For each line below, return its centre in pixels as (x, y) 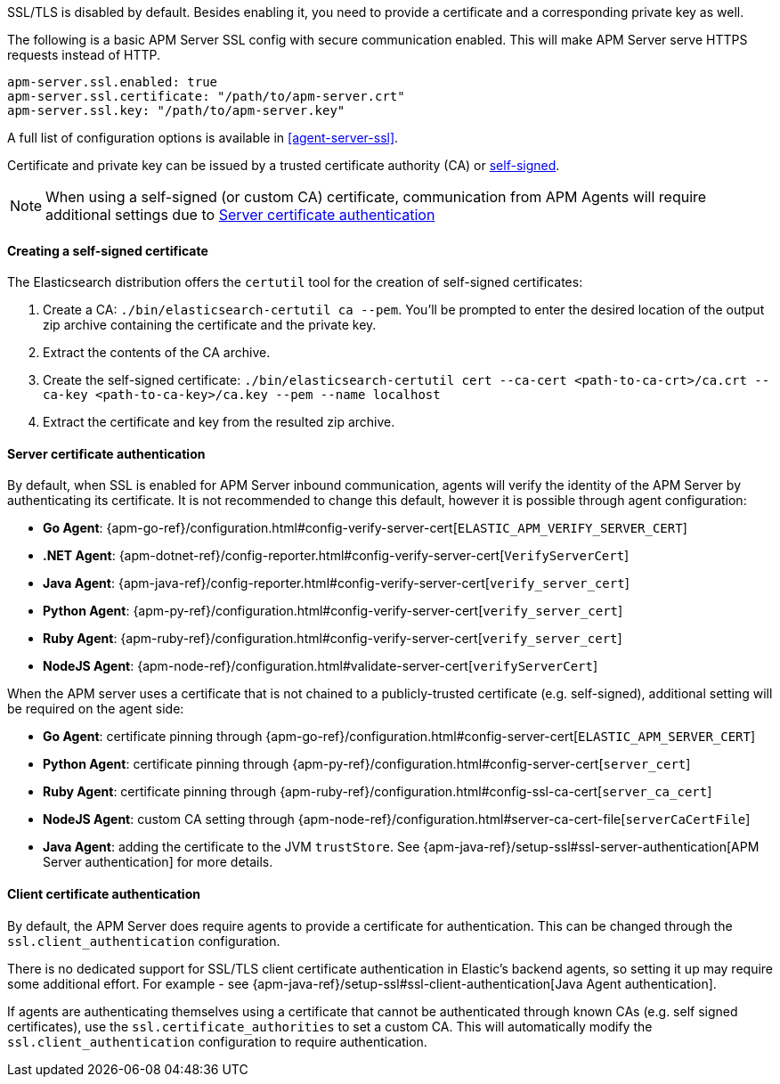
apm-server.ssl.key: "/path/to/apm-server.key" (176, 110)
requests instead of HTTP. (84, 55)
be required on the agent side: (96, 709)
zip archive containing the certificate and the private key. (210, 325)
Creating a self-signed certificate (108, 250)
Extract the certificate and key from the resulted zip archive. (219, 422)
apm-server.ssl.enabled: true (113, 82)
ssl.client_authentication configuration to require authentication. (217, 1041)
